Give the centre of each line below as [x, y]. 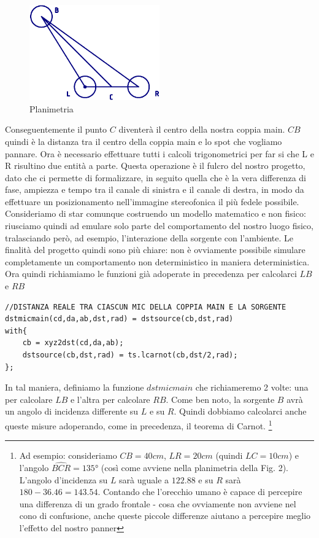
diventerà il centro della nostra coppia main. [202, 129]
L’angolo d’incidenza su [63, 479]
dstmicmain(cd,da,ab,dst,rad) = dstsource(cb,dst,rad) [119, 319]
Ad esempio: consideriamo [68, 455]
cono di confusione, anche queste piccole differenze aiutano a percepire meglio [165, 516]
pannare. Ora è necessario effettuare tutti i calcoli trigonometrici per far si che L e [159, 153]
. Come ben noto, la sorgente [220, 399]
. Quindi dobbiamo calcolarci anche [240, 411]
